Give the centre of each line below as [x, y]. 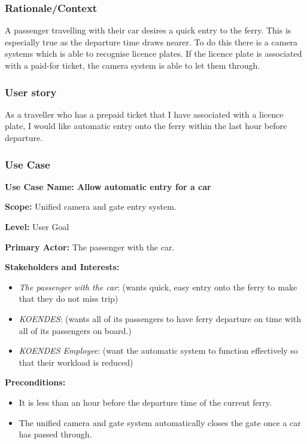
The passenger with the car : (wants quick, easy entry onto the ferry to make [158, 287]
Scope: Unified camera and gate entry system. [91, 206]
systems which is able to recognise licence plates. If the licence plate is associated [153, 53]
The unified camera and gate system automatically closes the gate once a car [160, 422]
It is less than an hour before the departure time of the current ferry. [145, 402]
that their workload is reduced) [76, 362]
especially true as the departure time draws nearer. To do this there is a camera [151, 42]
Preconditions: [35, 382]
